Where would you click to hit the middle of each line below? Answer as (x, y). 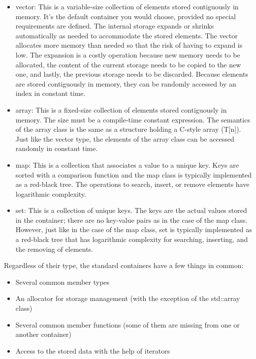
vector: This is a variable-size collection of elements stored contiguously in (127, 6)
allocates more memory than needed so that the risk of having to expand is (129, 45)
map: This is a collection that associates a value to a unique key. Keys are (127, 165)
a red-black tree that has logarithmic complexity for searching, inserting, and (132, 239)
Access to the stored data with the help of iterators (93, 350)
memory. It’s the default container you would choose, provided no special (126, 16)
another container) (44, 334)
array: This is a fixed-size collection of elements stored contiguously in (121, 109)
